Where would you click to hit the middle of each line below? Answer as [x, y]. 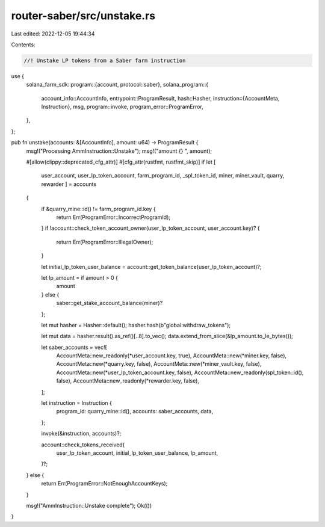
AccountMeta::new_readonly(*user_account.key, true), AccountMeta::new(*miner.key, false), [172, 356]
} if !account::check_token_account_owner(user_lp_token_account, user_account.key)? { [150, 228]
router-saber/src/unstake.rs [83, 16]
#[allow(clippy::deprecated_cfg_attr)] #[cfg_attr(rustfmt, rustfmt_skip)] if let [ [121, 162]
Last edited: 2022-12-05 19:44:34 [53, 34]
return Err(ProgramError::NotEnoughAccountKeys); [104, 484]
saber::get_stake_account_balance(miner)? [110, 303]
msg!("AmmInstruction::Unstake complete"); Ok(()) [89, 505]
